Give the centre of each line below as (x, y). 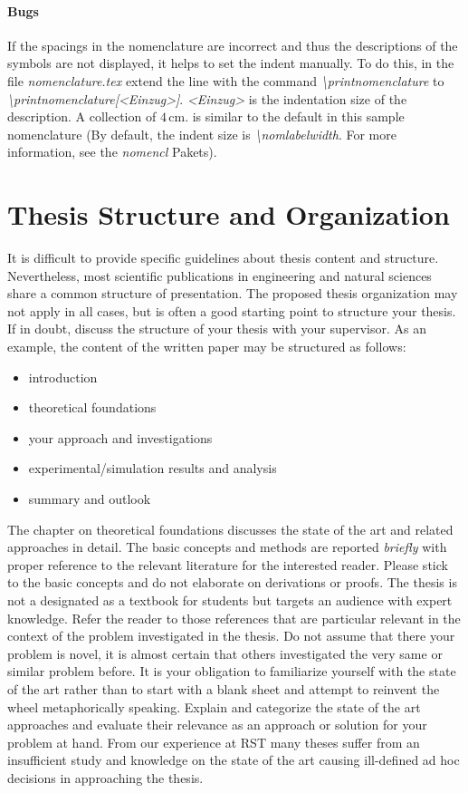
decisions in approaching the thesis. (105, 777)
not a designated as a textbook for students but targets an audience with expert (230, 600)
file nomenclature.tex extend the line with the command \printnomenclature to (226, 80)
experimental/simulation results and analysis (153, 468)
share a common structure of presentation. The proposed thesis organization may (233, 293)
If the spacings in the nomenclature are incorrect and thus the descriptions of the (233, 45)
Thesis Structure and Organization (229, 214)
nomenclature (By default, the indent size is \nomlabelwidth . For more (202, 134)
